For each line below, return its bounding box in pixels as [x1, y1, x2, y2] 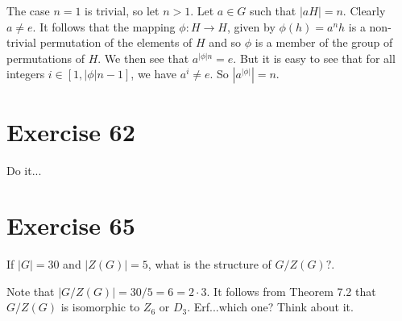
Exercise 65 [6, 209, 135, 242]
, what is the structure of [147, 256, 271, 273]
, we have [131, 65, 177, 82]
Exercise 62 [6, 115, 135, 148]
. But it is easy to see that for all [233, 49, 396, 66]
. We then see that [97, 49, 189, 66]
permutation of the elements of [39, 34, 193, 51]
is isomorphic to [60, 298, 140, 315]
